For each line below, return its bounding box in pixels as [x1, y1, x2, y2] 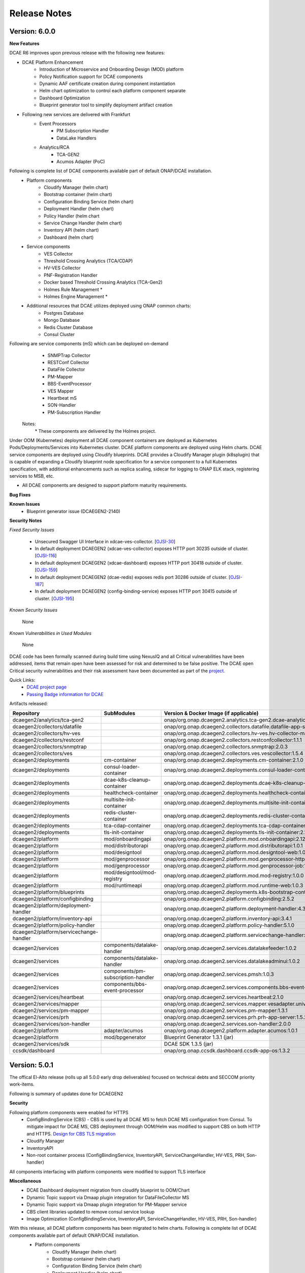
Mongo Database [44, 317, 80, 323]
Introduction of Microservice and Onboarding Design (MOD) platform [39, 66, 184, 72]
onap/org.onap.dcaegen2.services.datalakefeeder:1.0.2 [164, 945, 297, 952]
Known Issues [9, 501, 40, 507]
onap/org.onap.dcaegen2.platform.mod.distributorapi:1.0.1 [164, 842, 303, 849]
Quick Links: [9, 677, 36, 683]
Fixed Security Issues [9, 527, 54, 533]
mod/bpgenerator [104, 1034, 146, 1041]
